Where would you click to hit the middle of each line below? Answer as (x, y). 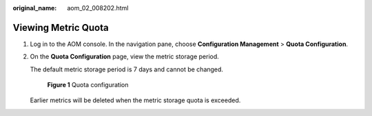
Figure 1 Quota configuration (88, 85)
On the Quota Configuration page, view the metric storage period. (125, 57)
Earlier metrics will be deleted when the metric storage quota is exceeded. (135, 100)
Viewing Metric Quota (61, 27)
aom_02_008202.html (98, 8)
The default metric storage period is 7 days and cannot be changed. (127, 69)
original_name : (35, 8)
